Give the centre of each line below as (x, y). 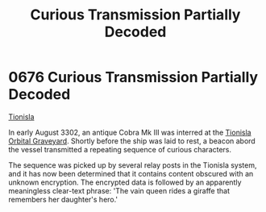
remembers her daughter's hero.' (63, 199)
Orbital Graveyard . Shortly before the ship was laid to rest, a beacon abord (132, 141)
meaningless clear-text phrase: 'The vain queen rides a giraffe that (119, 190)
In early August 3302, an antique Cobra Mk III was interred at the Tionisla (130, 132)
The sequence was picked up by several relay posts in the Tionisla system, (133, 165)
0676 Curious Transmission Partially (133, 77)
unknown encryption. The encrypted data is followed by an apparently (125, 182)
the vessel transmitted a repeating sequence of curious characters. (120, 149)
